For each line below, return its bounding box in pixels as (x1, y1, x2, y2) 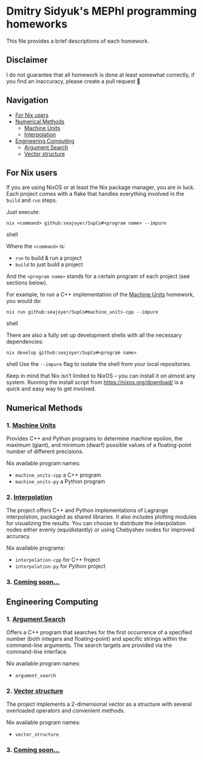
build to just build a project (15, 261, 83, 268)
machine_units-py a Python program (15, 478, 105, 485)
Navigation (6, 95, 48, 106)
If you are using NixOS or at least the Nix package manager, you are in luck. (6, 184, 195, 191)
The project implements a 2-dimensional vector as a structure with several (6, 700, 192, 708)
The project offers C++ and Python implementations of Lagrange (6, 506, 168, 514)
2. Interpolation (6, 492, 53, 501)
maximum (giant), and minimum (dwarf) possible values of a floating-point (6, 441, 192, 449)
